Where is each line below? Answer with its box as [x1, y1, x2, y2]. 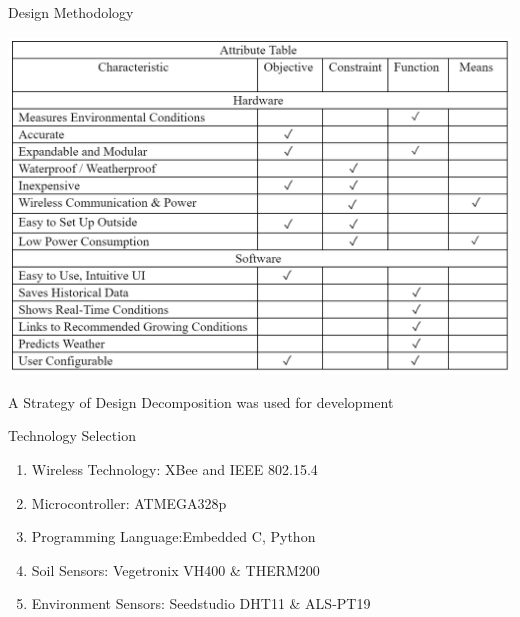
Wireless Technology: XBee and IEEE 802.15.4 [31, 459, 318, 480]
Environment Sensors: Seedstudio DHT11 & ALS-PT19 [31, 593, 371, 614]
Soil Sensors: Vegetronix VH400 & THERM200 [31, 559, 320, 580]
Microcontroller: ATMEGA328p [31, 492, 227, 513]
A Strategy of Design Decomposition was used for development [8, 391, 394, 412]
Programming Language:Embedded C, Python [31, 526, 316, 547]
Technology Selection [8, 425, 136, 446]
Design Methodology [8, 2, 134, 22]
